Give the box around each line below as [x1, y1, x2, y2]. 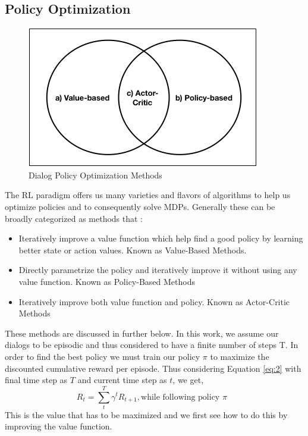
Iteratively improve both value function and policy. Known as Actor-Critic [18, 295, 290, 308]
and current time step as [77, 374, 167, 386]
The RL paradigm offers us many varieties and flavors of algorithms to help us [5, 189, 291, 201]
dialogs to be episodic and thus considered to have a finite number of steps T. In [5, 338, 298, 351]
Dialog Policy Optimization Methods [29, 168, 162, 181]
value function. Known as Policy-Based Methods [18, 275, 195, 287]
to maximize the [210, 350, 269, 362]
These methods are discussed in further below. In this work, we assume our [5, 327, 279, 339]
